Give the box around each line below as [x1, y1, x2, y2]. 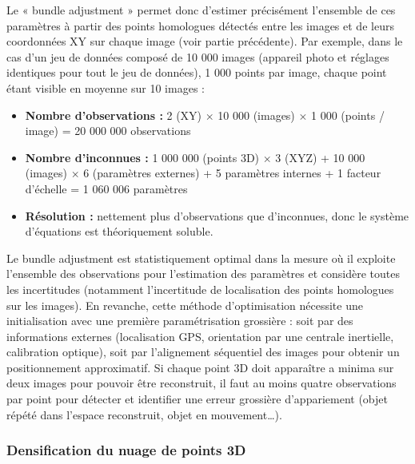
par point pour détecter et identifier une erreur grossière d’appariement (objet [6, 391, 388, 407]
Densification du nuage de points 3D [6, 440, 246, 460]
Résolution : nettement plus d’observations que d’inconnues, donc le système [25, 207, 409, 224]
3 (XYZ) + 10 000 [275, 149, 365, 165]
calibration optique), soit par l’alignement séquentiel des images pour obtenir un [6, 343, 400, 360]
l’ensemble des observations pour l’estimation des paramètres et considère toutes [6, 265, 400, 282]
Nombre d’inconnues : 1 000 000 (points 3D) [25, 149, 260, 165]
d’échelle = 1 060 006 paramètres [25, 180, 188, 196]
